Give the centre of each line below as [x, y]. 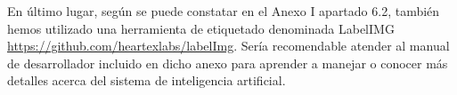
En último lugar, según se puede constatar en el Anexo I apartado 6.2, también [224, 11]
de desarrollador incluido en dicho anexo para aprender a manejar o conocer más [228, 63]
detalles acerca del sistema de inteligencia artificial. [147, 80]
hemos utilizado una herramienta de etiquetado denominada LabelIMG [201, 28]
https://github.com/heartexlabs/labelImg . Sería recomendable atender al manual [228, 46]
